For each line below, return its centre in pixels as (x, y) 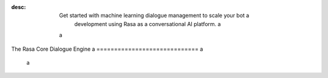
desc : (19, 7)
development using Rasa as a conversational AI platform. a (148, 24)
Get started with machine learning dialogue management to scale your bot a (154, 16)
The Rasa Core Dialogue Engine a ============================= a (107, 49)
